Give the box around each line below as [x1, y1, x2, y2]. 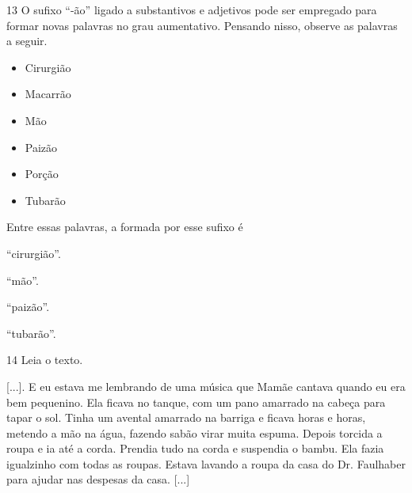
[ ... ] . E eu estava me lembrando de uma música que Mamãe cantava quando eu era [6, 377, 406, 394]
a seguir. [6, 32, 48, 49]
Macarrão [25, 85, 71, 102]
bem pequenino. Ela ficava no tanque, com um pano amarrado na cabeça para [6, 393, 386, 410]
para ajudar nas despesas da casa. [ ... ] [6, 471, 190, 487]
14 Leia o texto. [6, 351, 83, 368]
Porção [25, 165, 59, 182]
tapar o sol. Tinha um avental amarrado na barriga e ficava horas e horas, [6, 409, 366, 426]
